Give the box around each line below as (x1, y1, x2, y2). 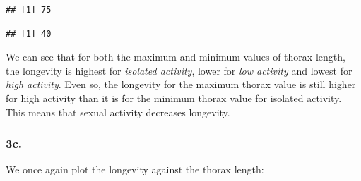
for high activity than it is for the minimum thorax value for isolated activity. (6, 90, 342, 105)
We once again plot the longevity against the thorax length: (6, 162, 264, 177)
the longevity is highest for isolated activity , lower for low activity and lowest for (6, 63, 353, 77)
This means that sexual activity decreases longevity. (6, 104, 230, 119)
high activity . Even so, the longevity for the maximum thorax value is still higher (6, 77, 356, 92)
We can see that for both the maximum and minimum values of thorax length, (6, 49, 345, 64)
